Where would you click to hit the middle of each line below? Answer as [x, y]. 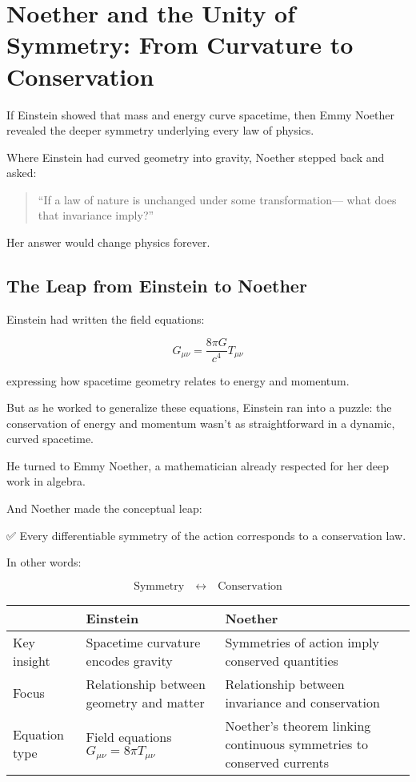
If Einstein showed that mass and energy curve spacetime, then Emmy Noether [201, 114]
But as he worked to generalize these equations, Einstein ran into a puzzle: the [199, 407]
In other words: [44, 562]
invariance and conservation [302, 702]
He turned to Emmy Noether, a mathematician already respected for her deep [198, 465]
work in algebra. [46, 481]
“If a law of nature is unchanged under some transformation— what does [217, 199]
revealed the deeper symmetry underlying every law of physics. [160, 130]
